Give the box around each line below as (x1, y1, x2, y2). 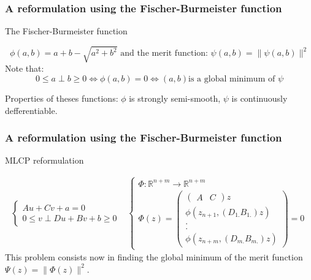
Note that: (5, 62, 44, 75)
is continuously (231, 91, 288, 104)
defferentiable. (5, 104, 58, 116)
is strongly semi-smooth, (129, 91, 221, 104)
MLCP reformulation (5, 154, 84, 167)
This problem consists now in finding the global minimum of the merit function (5, 251, 303, 263)
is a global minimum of (188, 74, 275, 83)
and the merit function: (120, 49, 208, 58)
